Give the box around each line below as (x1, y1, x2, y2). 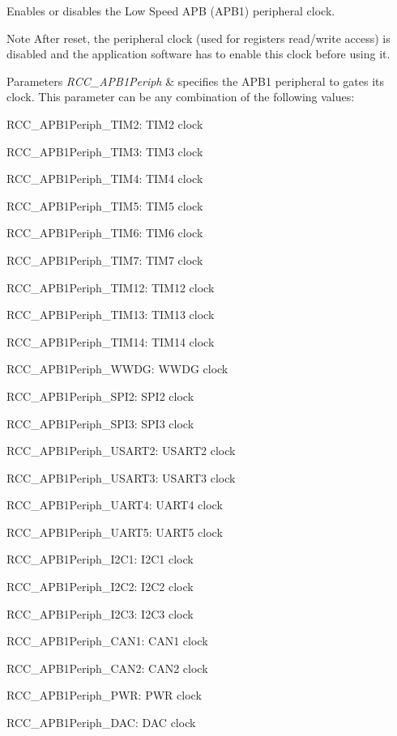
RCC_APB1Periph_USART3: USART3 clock (6, 469, 236, 486)
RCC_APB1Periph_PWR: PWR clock (6, 687, 202, 704)
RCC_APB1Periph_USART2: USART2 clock (6, 442, 236, 459)
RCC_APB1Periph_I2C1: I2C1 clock (6, 551, 194, 568)
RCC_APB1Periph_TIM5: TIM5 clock (6, 197, 203, 214)
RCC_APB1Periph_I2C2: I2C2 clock (6, 578, 194, 595)
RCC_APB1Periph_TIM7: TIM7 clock (6, 251, 203, 268)
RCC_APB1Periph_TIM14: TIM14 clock (6, 333, 215, 350)
